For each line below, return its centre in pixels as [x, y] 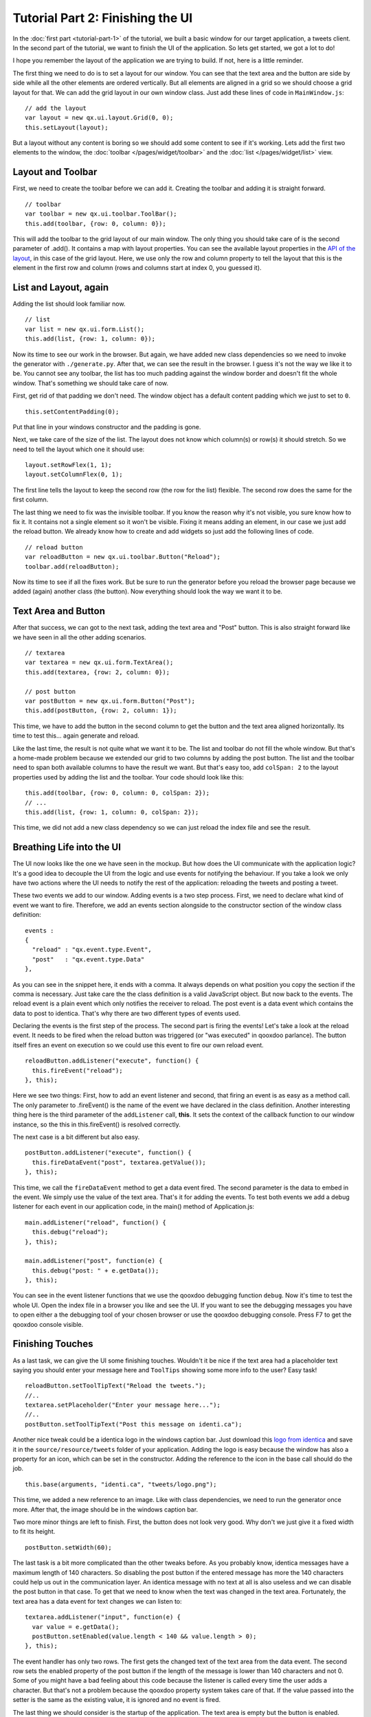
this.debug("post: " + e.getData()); [95, 1270]
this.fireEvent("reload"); [77, 1070]
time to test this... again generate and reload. [76, 736]
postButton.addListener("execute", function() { [108, 1153]
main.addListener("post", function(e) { [94, 1261]
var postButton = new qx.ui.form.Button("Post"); [110, 701]
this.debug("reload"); [70, 1232]
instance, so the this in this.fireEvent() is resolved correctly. [97, 1124]
